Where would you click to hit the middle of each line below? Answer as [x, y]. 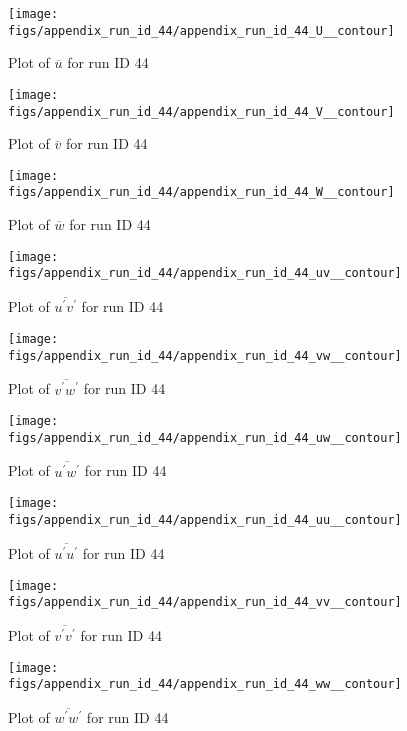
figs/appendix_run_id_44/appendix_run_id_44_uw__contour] [205, 437]
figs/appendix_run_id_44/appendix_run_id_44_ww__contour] [205, 684]
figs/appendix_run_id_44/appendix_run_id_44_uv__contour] [205, 273]
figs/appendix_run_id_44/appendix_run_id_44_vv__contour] [205, 602]
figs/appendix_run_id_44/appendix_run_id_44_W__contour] [201, 192]
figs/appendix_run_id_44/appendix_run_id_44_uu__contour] [205, 519]
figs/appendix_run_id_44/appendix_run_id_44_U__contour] [201, 30]
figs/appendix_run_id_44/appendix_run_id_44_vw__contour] [205, 355]
